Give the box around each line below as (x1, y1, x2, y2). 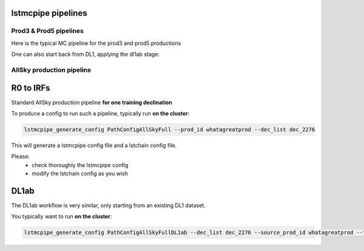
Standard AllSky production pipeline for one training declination (11, 98, 172, 106)
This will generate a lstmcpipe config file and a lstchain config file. (11, 142, 177, 149)
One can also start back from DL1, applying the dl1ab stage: (11, 50, 160, 58)
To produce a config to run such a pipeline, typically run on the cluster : (11, 110, 190, 117)
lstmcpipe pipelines (11, 8, 87, 18)
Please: (11, 153, 30, 160)
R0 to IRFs (11, 83, 51, 93)
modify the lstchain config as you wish (32, 170, 129, 177)
